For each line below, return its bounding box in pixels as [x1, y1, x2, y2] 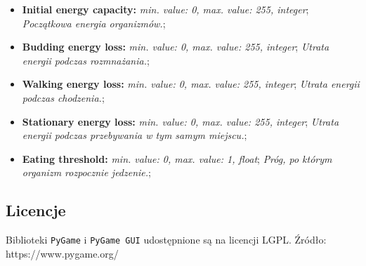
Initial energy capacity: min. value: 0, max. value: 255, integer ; [22, 2, 309, 16]
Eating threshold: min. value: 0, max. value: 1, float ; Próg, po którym [22, 151, 332, 166]
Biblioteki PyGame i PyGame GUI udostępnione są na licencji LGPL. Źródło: [6, 232, 327, 247]
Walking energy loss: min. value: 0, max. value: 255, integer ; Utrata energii [22, 77, 360, 91]
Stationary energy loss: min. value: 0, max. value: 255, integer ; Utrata [22, 114, 339, 128]
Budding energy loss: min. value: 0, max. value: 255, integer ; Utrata [22, 39, 329, 54]
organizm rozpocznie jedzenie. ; [22, 165, 151, 180]
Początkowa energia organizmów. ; [22, 15, 166, 30]
